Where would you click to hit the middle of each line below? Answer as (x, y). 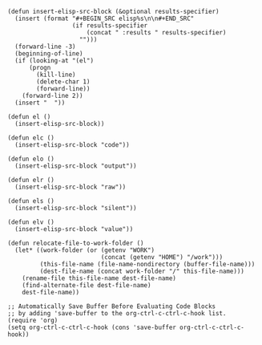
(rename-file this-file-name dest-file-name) (99, 278)
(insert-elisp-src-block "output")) (76, 166)
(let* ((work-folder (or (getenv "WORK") (85, 250)
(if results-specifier (110, 26)
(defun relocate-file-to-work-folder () (76, 243)
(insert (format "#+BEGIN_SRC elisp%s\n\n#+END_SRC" (105, 18)
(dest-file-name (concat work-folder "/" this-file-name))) (142, 271)
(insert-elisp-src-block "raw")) (71, 187)
